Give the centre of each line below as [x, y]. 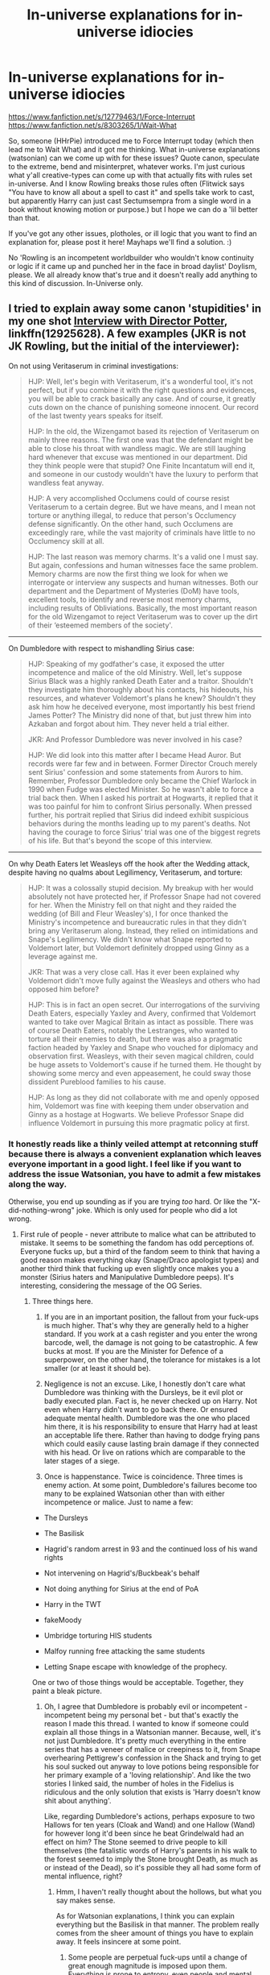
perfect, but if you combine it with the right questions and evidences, [142, 390]
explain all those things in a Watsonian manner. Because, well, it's [152, 1733]
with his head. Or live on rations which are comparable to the [145, 1452]
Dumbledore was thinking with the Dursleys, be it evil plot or [143, 1393]
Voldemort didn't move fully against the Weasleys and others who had [144, 980]
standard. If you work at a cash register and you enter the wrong [151, 1334]
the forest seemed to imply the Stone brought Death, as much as [151, 1859]
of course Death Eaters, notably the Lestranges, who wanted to [133, 1030]
